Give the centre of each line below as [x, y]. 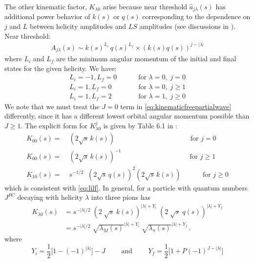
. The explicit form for [54, 126]
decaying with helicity [50, 197]
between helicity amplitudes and [78, 26]
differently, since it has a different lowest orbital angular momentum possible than [127, 116]
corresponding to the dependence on [196, 16]
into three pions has [121, 197]
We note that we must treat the [52, 106]
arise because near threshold [145, 6]
